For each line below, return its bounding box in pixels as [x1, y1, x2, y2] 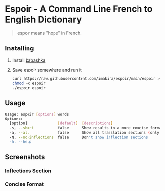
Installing [5, 44, 34, 52]
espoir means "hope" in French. [17, 30, 82, 36]
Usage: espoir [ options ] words [5, 112, 69, 117]
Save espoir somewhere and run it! [12, 67, 83, 72]
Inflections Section [5, 167, 52, 174]
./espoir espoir [12, 85, 46, 90]
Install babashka [12, 57, 46, 63]
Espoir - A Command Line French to [5, 3, 153, 15]
